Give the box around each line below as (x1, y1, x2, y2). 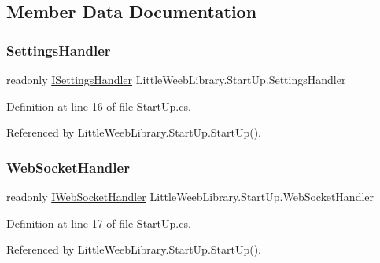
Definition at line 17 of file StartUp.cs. (6, 214, 191, 231)
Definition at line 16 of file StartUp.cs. (6, 97, 191, 114)
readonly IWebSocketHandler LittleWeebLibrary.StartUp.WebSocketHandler (6, 188, 374, 204)
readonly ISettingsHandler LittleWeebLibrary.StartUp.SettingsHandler (6, 71, 346, 87)
